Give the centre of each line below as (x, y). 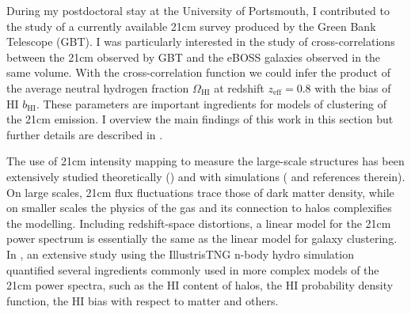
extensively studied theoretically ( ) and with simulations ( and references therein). (206, 176)
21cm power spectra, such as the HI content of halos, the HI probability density (200, 285)
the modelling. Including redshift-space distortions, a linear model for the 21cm (199, 223)
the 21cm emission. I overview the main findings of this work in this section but (200, 119)
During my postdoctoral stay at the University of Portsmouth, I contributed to (198, 10)
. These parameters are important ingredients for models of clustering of (211, 103)
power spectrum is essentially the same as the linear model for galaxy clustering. (202, 238)
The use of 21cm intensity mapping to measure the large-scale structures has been (205, 161)
